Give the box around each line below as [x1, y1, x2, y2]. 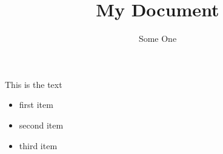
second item [19, 118, 64, 131]
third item [19, 139, 58, 152]
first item [19, 98, 53, 111]
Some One [138, 32, 177, 45]
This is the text [5, 78, 62, 90]
